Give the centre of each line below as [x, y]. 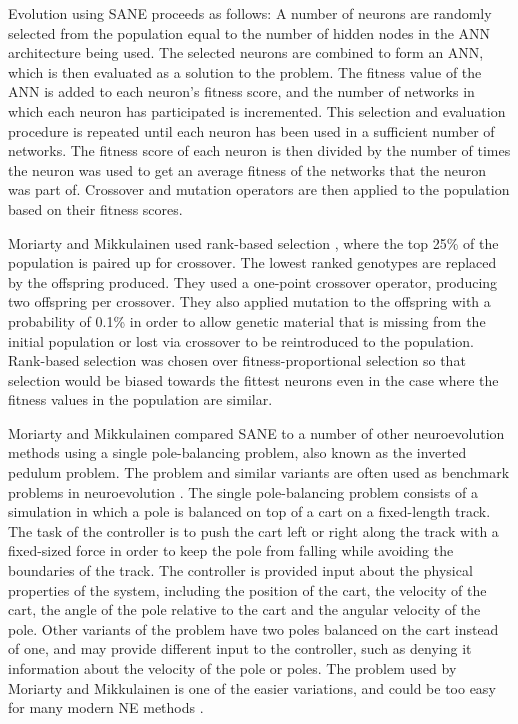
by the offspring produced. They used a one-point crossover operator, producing [253, 281]
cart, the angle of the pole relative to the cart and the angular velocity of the [244, 609]
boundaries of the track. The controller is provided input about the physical [240, 570]
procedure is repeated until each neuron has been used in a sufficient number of [251, 130]
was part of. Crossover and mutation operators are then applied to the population [259, 189]
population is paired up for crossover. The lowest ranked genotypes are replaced [252, 262]
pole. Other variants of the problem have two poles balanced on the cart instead [253, 628]
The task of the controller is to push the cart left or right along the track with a [253, 530]
